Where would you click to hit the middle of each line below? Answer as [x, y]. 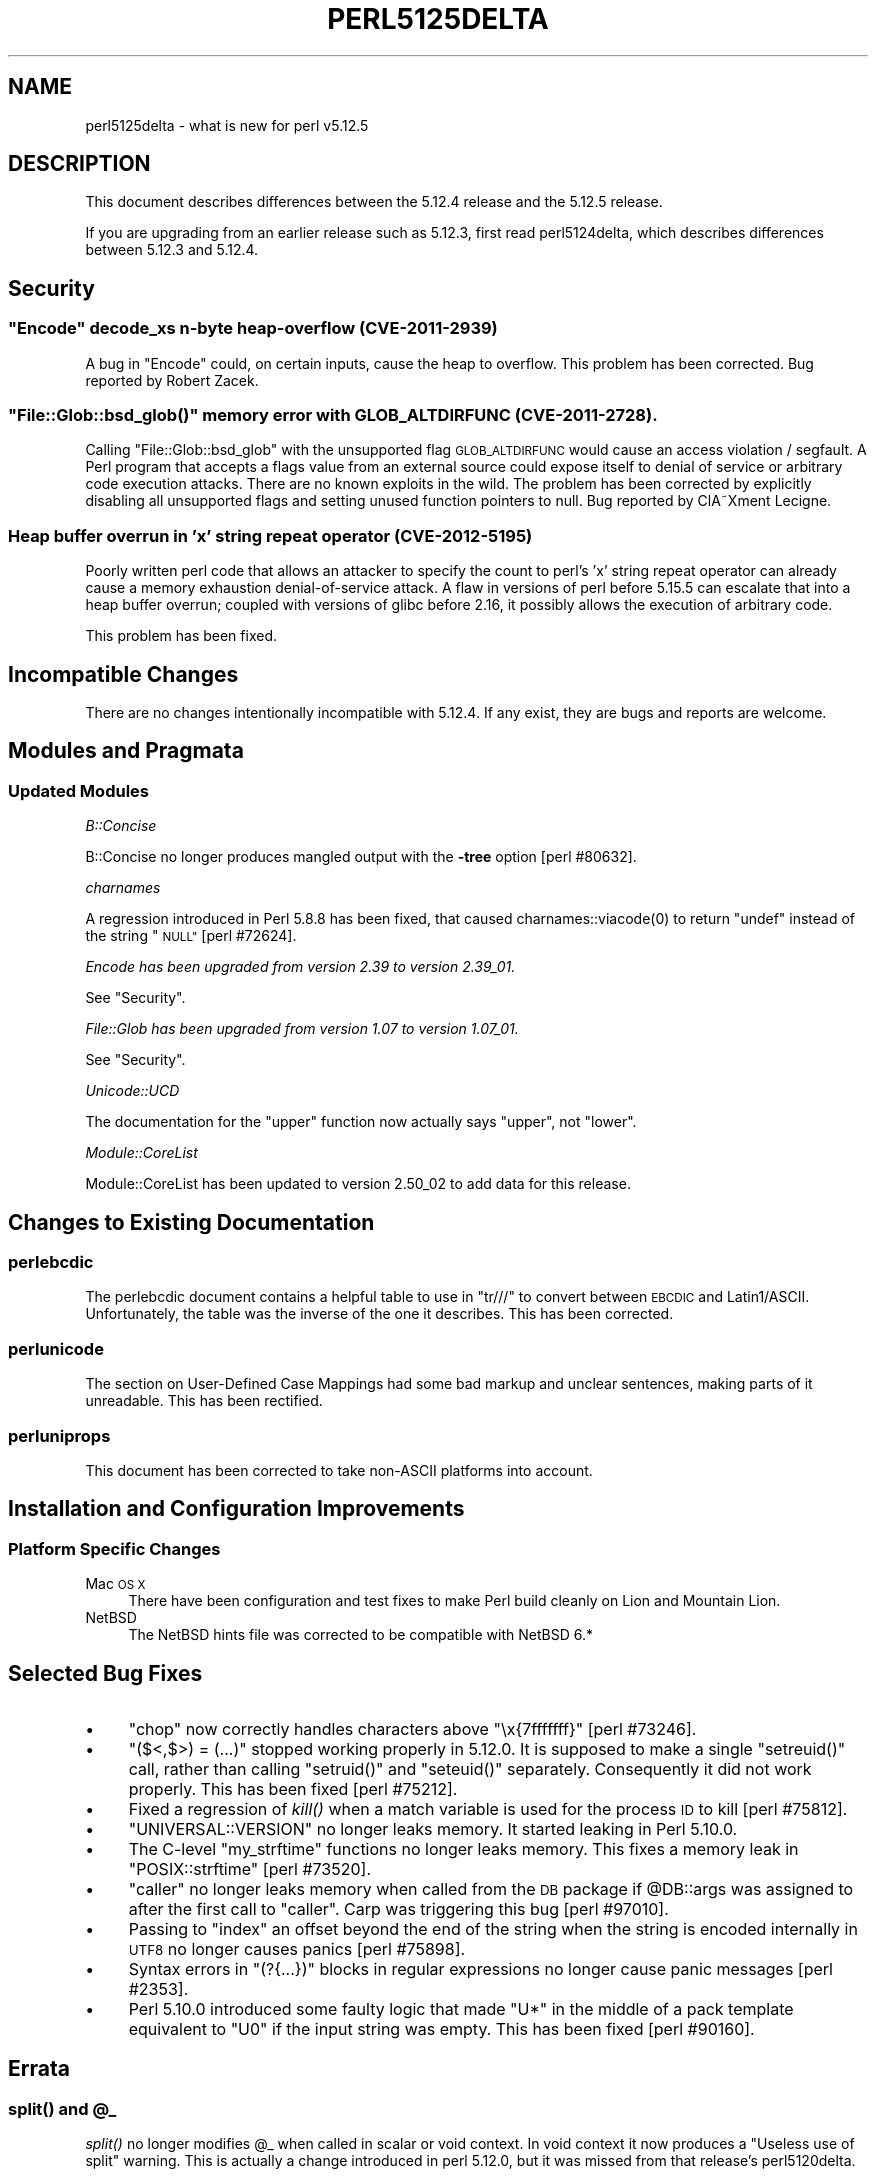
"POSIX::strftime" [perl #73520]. [250, 1869]
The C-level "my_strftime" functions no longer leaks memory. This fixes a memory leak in [463, 1849]
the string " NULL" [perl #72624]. [191, 936]
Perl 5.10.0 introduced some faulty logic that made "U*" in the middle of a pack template [461, 2009]
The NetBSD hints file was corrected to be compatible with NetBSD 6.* [360, 1635]
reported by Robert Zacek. [172, 380]
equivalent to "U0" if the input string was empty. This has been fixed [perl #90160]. [441, 2029]
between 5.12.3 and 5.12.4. [172, 250]
